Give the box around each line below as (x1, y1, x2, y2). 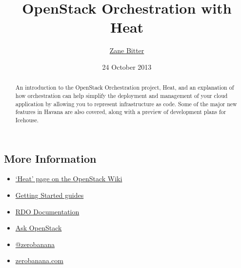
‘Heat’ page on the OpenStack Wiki (15, 173, 122, 184)
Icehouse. (15, 115, 39, 124)
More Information (4, 151, 97, 166)
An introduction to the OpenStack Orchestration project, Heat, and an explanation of (15, 83, 234, 92)
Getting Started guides (15, 190, 84, 200)
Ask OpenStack (15, 223, 62, 233)
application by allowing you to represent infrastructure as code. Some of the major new (15, 99, 237, 108)
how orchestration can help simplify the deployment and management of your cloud (15, 91, 228, 99)
